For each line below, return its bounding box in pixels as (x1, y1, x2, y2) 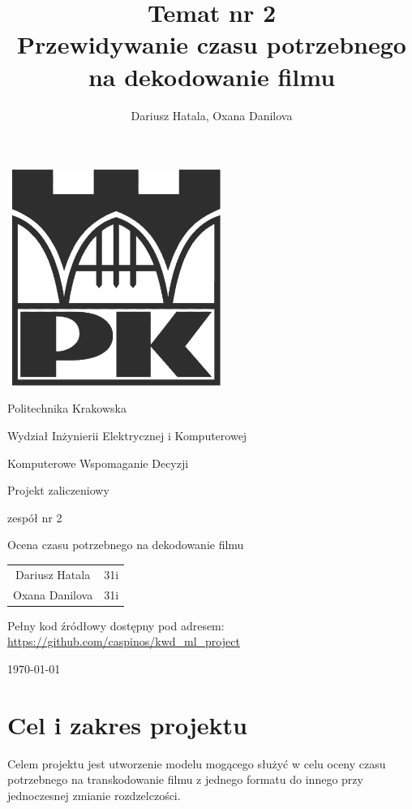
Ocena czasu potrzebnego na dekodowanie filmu (7, 536, 244, 553)
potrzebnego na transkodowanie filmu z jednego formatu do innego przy (7, 771, 363, 788)
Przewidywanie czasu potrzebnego (17, 28, 406, 61)
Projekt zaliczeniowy (7, 482, 109, 499)
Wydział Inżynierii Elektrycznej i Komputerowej (7, 426, 247, 443)
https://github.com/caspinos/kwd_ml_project (7, 633, 240, 650)
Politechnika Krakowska (7, 400, 127, 417)
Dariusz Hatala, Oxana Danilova (131, 106, 293, 123)
